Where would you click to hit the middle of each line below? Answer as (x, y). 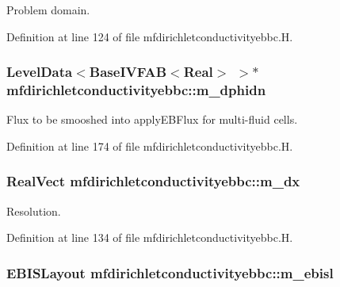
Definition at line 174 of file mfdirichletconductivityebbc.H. (150, 145)
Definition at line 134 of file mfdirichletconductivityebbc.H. (150, 237)
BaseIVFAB (128, 72)
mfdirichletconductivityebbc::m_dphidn (136, 90)
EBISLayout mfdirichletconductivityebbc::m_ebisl (170, 272)
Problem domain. (48, 10)
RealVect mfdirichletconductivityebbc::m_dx (153, 181)
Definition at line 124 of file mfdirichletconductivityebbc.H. (150, 36)
